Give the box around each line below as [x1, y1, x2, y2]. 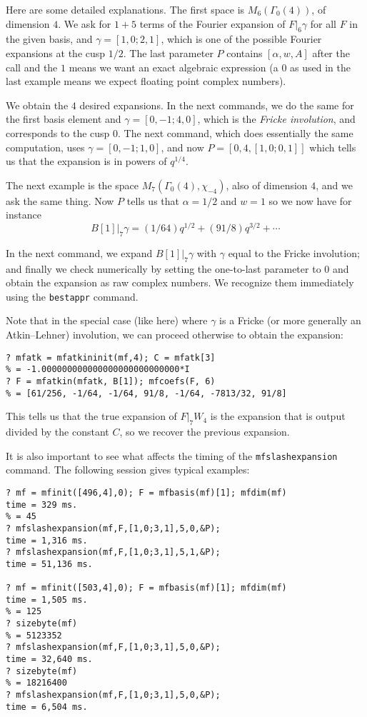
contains [226, 45, 263, 60]
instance [6, 207, 41, 222]
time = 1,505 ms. [6, 594, 88, 605]
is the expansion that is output [210, 408, 346, 423]
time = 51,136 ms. [6, 558, 93, 569]
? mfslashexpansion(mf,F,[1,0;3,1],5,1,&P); [6, 547, 221, 558]
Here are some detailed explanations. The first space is [6, 2, 245, 16]
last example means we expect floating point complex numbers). [6, 74, 286, 89]
